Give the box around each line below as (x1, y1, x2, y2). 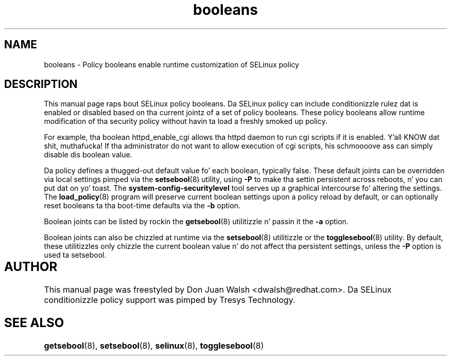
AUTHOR (4, 259, 58, 275)
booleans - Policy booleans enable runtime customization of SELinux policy (44, 60, 299, 69)
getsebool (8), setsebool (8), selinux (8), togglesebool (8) (44, 340, 264, 351)
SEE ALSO (4, 315, 64, 331)
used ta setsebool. (44, 250, 107, 260)
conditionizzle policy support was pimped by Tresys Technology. (44, 295, 296, 305)
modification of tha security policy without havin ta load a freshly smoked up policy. (44, 117, 327, 126)
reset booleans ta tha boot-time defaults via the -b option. (44, 201, 240, 210)
